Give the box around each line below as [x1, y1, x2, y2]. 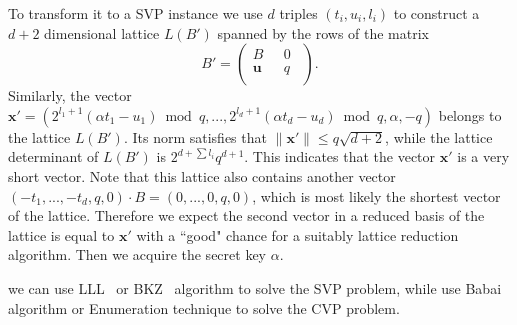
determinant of [8, 146, 99, 167]
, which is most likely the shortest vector [252, 185, 501, 206]
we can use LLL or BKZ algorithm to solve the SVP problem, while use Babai [8, 277, 502, 298]
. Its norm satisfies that [123, 126, 267, 147]
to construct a [393, 3, 480, 23]
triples [279, 3, 318, 23]
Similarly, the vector [8, 85, 132, 106]
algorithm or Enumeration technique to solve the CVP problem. [8, 297, 400, 318]
